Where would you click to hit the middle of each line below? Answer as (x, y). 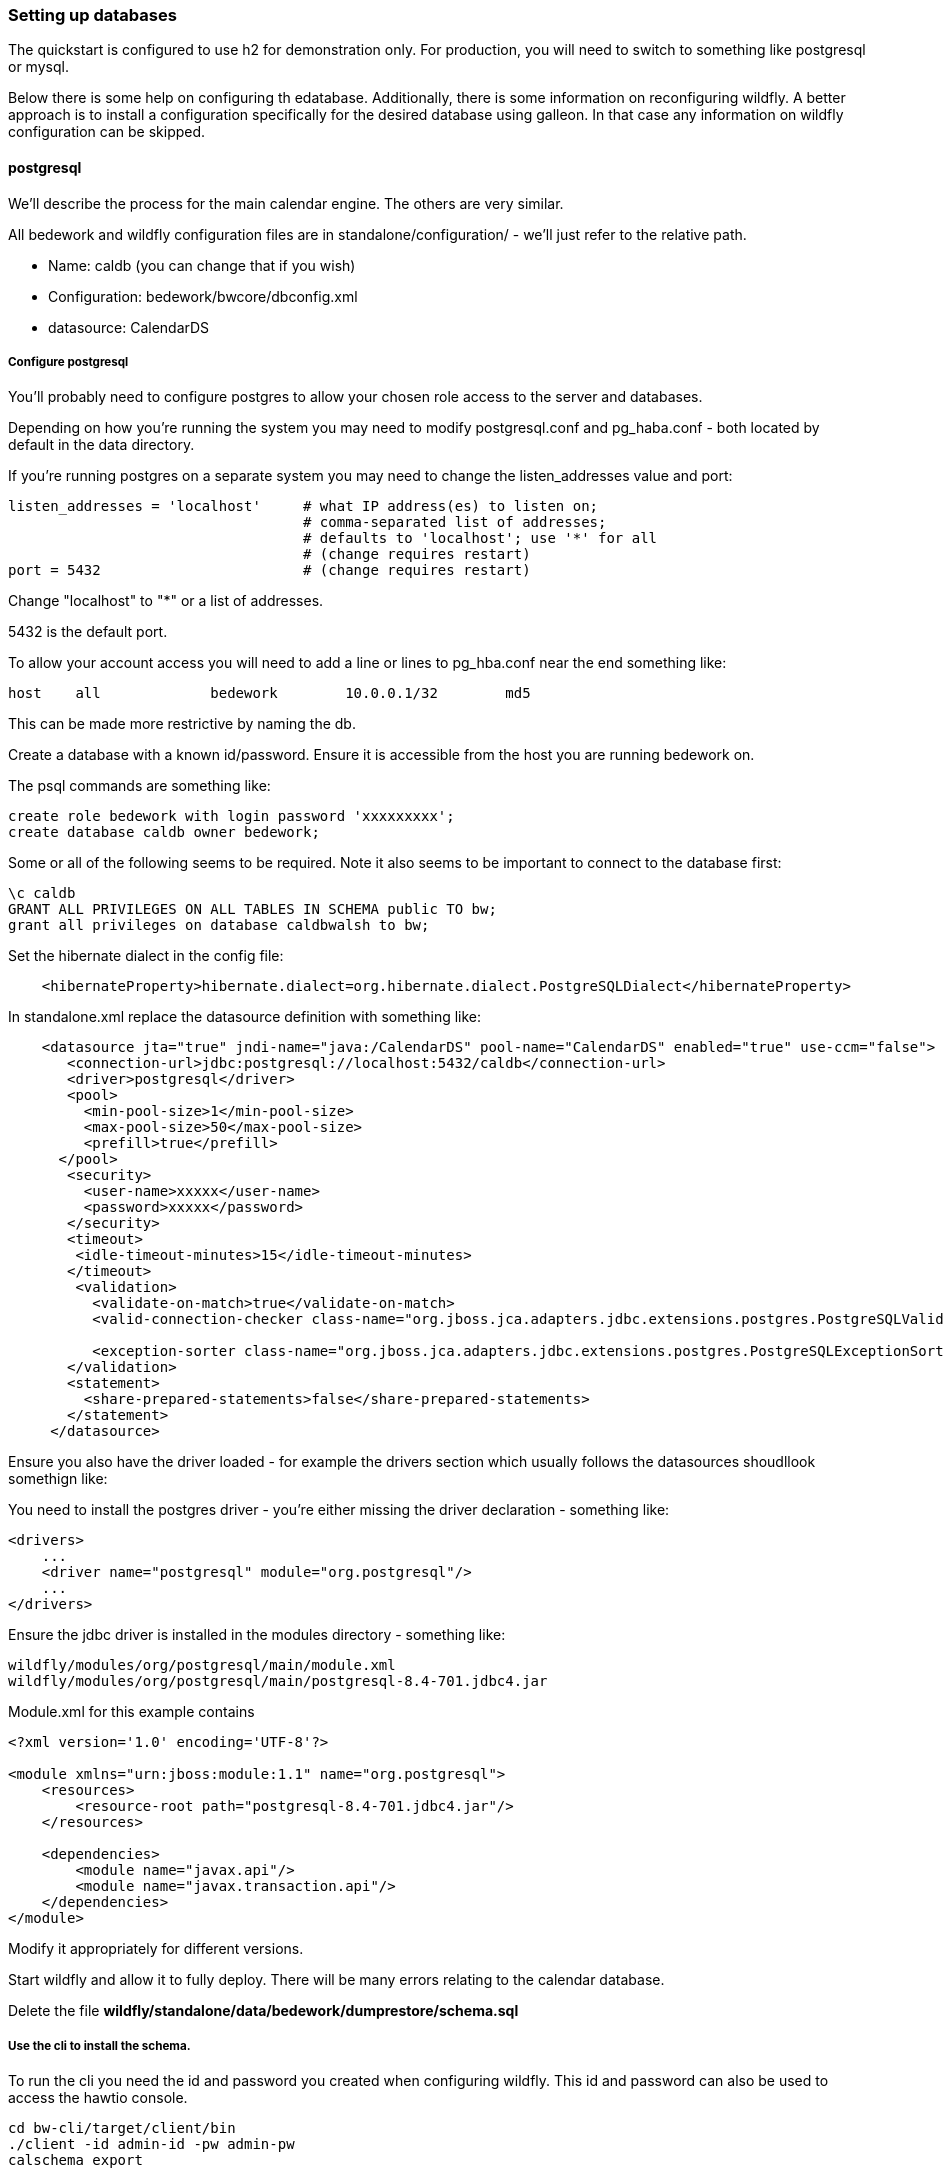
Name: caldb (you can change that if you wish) (202, 265)
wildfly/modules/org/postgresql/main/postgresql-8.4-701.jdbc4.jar (278, 1681)
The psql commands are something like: (139, 786)
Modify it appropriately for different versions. (156, 1949)
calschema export (75, 2160)
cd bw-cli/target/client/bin (122, 2128)
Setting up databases (92, 15)
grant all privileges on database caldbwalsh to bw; (219, 925)
